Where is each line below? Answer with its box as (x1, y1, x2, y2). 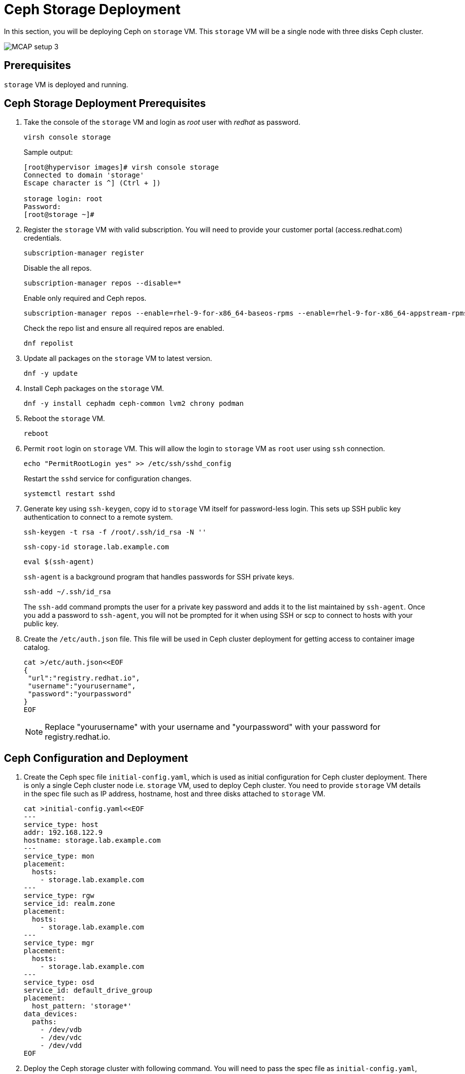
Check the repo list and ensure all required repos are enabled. (24, 324, 225, 333)
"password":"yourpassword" (28, 690, 132, 698)
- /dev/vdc (40, 1034, 82, 1042)
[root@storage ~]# (24, 211, 95, 219)
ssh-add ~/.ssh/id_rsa (24, 588, 111, 596)
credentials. (24, 234, 62, 243)
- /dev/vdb (40, 1026, 82, 1034)
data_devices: (24, 1010, 78, 1018)
